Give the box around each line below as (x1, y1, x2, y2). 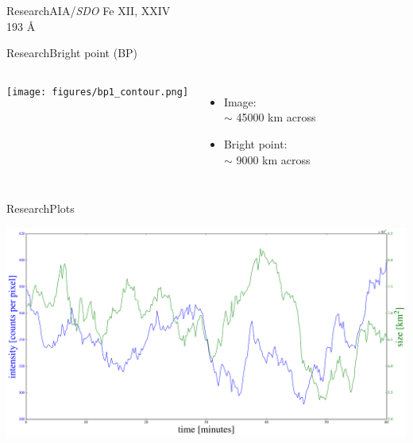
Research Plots (6, 200, 75, 217)
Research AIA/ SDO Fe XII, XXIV (6, 2, 171, 18)
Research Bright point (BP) (6, 44, 138, 61)
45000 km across (236, 109, 316, 125)
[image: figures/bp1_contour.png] (6, 86, 189, 98)
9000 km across (236, 151, 311, 168)
